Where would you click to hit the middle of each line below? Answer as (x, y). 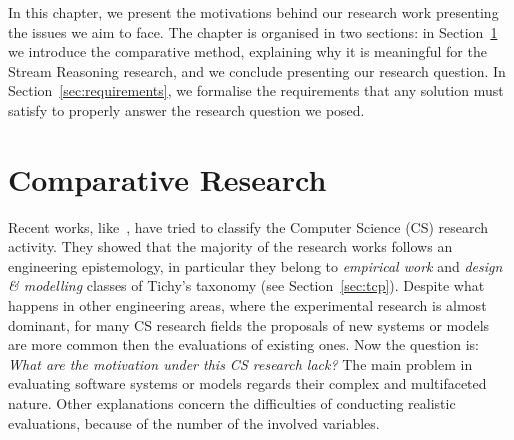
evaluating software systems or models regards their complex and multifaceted (247, 383)
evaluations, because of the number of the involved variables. (194, 422)
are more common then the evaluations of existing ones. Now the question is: (243, 344)
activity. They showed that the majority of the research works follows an (230, 246)
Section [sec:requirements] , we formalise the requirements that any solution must (256, 90)
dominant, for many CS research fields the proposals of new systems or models (249, 324)
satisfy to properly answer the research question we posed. (186, 109)
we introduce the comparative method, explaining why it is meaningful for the (247, 51)
